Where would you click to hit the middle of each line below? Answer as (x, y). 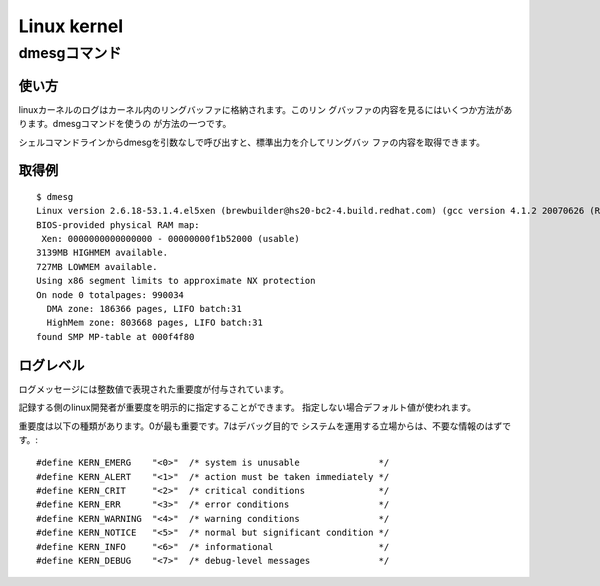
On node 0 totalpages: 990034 (110, 294)
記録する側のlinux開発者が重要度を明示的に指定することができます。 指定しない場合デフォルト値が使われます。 (247, 407)
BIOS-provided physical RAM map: (118, 224)
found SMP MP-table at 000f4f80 (115, 336)
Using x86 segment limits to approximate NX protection (176, 281)
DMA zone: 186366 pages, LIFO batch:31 (144, 309)
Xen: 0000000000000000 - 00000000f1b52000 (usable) (170, 239)
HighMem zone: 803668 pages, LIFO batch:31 (155, 323)
